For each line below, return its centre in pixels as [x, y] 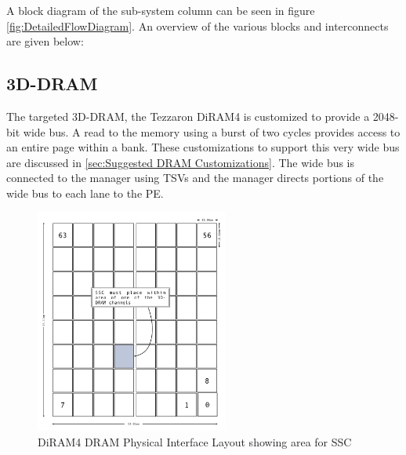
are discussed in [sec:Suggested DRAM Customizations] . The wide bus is [181, 162]
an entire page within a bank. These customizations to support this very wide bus [203, 147]
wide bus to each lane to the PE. [85, 193]
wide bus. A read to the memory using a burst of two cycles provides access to [212, 131]
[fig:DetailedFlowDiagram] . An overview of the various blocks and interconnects [198, 25]
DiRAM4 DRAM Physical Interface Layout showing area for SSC [195, 441]
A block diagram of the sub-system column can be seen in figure [161, 10]
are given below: [45, 41]
